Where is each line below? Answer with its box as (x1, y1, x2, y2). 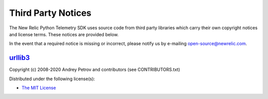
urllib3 (9, 53, 30, 62)
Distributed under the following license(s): (9, 76, 95, 82)
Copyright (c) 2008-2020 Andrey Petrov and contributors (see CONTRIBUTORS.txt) (9, 67, 181, 73)
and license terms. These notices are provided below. (9, 31, 119, 37)
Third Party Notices (9, 7, 92, 18)
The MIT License (21, 85, 57, 91)
